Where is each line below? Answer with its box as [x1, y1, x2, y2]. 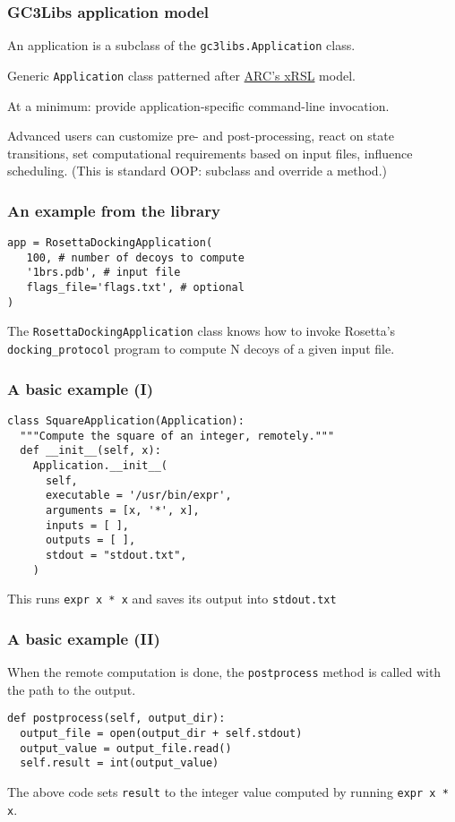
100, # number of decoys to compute [26, 251, 245, 264]
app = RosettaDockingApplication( [7, 236, 213, 250]
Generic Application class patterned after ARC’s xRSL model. [7, 65, 356, 84]
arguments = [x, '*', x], [45, 503, 200, 517]
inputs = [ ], [45, 518, 130, 532]
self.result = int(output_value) [20, 757, 219, 770]
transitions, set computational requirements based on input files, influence [7, 143, 413, 162]
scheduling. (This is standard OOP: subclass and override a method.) [7, 161, 387, 180]
